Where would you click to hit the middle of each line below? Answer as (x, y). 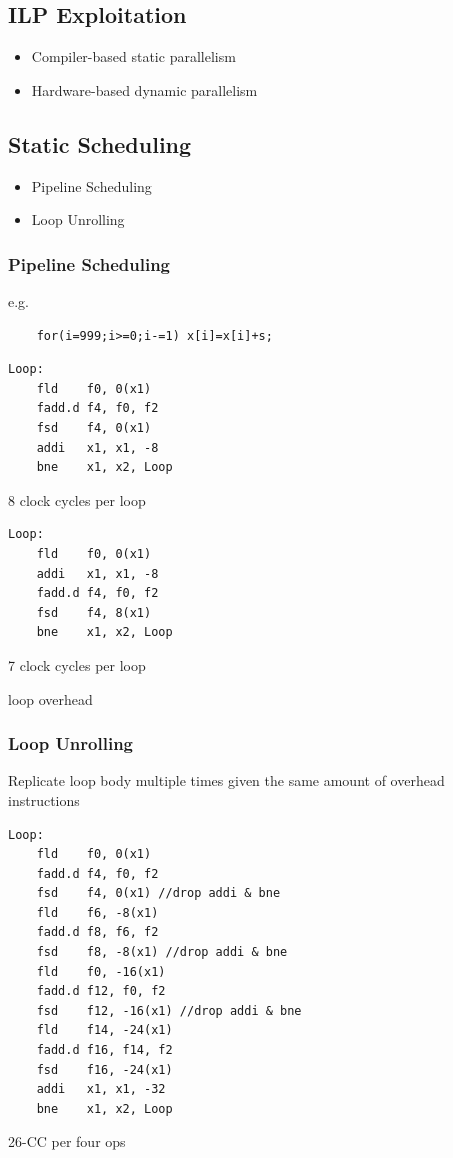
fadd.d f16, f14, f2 (104, 1050)
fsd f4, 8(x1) (94, 612)
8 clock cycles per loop (77, 499)
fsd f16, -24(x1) (104, 1069)
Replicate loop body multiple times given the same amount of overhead (226, 780)
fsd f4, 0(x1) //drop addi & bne (158, 893)
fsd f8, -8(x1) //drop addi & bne (162, 952)
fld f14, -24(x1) (104, 1030)
